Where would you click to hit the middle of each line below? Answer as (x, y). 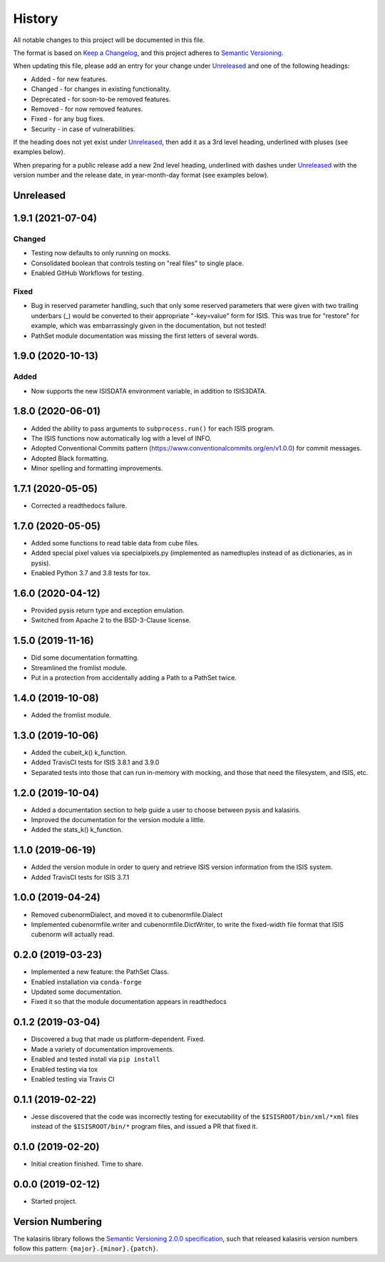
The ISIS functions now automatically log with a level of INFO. (121, 438)
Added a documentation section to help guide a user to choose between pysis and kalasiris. (166, 810)
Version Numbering (58, 1222)
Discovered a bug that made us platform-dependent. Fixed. (118, 1039)
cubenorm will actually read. (72, 935)
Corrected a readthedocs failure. (79, 506)
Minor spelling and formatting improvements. (97, 468)
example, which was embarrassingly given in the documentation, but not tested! (149, 326)
